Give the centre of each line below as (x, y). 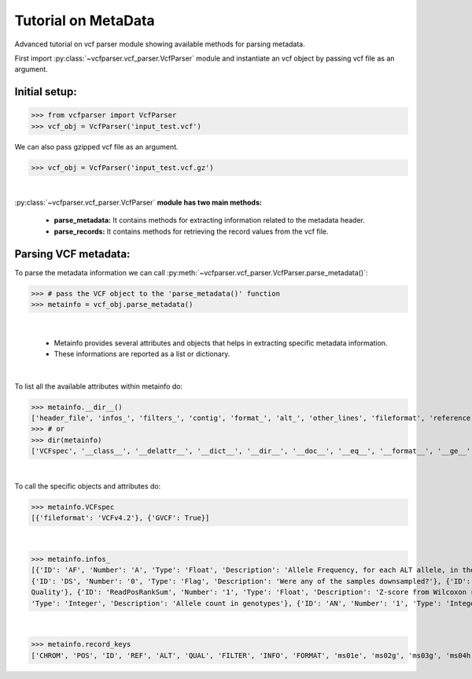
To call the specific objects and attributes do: (88, 486)
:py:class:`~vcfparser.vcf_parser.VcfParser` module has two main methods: (138, 203)
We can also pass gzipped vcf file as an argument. (96, 146)
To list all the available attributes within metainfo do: (99, 386)
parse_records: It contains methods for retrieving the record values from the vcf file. (191, 231)
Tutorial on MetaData (85, 20)
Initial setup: (46, 92)
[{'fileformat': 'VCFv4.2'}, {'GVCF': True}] (120, 518)
